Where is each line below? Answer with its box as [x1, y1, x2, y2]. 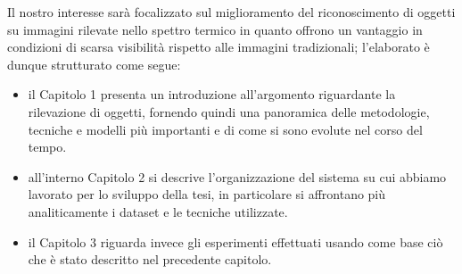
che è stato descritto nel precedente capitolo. [28, 250, 272, 269]
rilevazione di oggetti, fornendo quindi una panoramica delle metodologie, [28, 102, 430, 120]
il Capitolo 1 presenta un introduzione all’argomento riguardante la [28, 85, 396, 104]
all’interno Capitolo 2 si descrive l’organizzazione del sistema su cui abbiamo [28, 167, 447, 186]
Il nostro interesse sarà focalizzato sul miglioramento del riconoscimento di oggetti [7, 3, 456, 21]
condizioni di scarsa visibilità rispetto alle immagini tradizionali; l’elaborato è [7, 37, 430, 56]
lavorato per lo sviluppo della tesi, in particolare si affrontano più [28, 185, 386, 203]
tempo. [28, 137, 67, 156]
